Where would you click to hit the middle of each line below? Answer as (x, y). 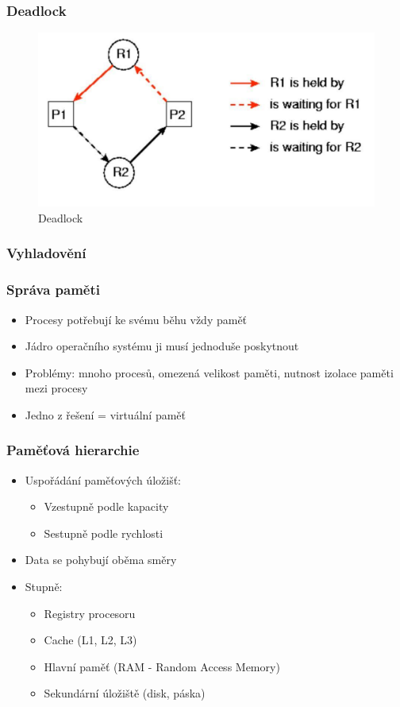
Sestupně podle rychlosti (104, 533)
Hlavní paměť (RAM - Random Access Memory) (162, 666)
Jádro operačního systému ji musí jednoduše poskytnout (162, 346)
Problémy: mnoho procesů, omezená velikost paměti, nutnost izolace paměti (209, 372)
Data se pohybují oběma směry (101, 560)
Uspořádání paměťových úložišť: (103, 479)
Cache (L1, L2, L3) (90, 640)
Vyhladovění (46, 253)
